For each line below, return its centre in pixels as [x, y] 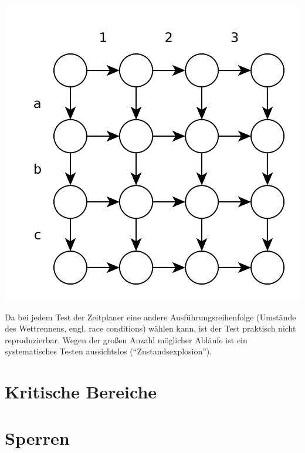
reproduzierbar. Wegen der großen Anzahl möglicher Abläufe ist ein [126, 339]
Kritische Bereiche [81, 392]
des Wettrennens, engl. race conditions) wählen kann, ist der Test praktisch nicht [150, 328]
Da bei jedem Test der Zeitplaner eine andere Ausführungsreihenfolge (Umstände [150, 317]
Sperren [37, 437]
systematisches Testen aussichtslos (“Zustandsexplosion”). [109, 351]
